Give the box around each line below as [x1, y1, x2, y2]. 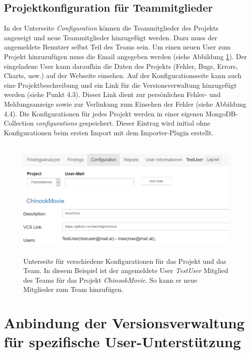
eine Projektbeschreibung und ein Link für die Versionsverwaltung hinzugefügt [4, 80, 237, 90]
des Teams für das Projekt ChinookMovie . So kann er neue [23, 274, 198, 285]
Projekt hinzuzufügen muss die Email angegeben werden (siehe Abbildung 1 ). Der [4, 51, 247, 61]
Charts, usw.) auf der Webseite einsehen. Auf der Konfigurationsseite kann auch [4, 70, 242, 80]
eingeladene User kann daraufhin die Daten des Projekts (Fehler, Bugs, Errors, [4, 61, 238, 71]
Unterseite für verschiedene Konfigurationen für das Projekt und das [23, 256, 226, 266]
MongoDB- [205, 108, 238, 118]
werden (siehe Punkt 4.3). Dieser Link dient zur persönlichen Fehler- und [4, 89, 221, 99]
